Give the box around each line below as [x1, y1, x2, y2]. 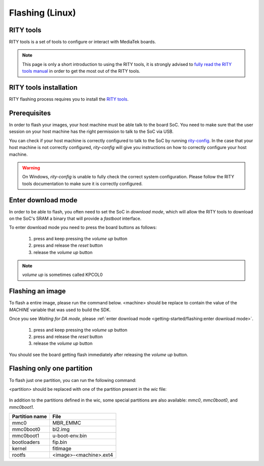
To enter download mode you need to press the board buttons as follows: [9, 225, 157, 231]
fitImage [52, 445, 72, 452]
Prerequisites [9, 109, 51, 117]
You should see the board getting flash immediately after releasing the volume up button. [9, 352, 188, 358]
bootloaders [12, 439, 40, 445]
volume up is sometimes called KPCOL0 [22, 272, 103, 278]
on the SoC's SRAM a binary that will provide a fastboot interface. [9, 215, 142, 222]
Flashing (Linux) [9, 7, 76, 18]
